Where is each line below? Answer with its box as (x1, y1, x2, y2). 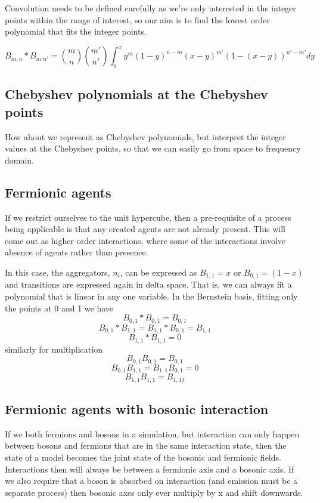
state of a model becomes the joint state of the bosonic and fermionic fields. (5, 450, 281, 463)
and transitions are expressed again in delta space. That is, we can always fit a (5, 278, 292, 291)
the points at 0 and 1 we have (5, 301, 114, 314)
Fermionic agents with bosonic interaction (5, 399, 269, 418)
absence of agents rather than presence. (5, 246, 148, 258)
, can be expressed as (120, 266, 197, 279)
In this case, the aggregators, (5, 266, 110, 279)
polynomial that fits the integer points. (5, 25, 147, 38)
